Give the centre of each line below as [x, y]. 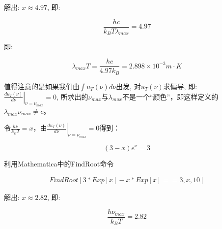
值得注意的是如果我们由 [42, 86]
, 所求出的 [72, 96]
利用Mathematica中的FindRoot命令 [59, 163]
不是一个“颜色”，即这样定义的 [170, 96]
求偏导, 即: [180, 86]
